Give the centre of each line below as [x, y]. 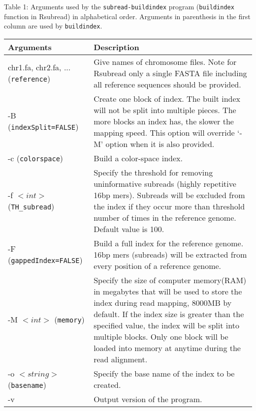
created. [107, 384]
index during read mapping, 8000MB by [163, 302]
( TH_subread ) [31, 206]
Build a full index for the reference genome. [169, 243]
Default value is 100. [129, 229]
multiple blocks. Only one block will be [161, 336]
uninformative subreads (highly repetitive [165, 183]
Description [116, 47]
